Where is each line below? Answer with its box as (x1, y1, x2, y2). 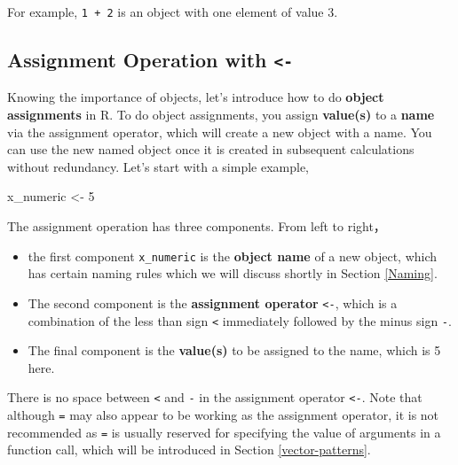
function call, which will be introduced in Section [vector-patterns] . (7, 440, 371, 459)
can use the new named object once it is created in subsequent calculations (7, 140, 415, 159)
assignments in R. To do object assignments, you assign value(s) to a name (7, 105, 435, 124)
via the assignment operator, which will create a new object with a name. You (7, 122, 432, 141)
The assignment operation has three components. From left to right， (7, 217, 386, 235)
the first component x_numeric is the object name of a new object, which (28, 246, 438, 265)
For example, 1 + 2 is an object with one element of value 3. (7, 3, 338, 20)
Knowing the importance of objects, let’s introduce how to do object (7, 88, 384, 106)
